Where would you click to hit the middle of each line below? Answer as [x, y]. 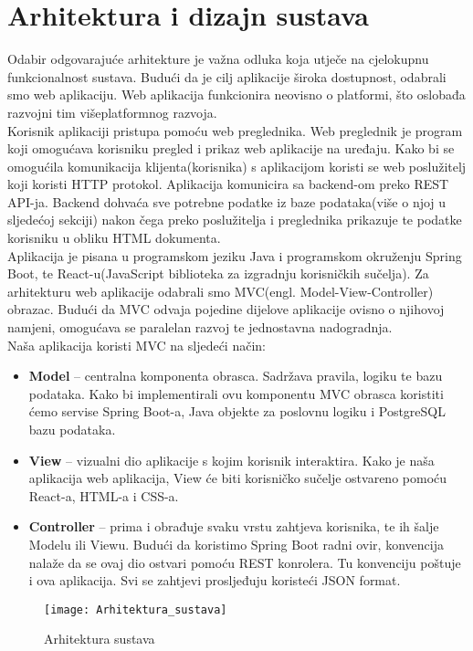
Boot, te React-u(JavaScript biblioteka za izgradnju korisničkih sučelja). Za [218, 273]
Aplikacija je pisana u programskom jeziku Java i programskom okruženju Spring [235, 255]
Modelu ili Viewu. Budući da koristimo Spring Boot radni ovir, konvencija [236, 544]
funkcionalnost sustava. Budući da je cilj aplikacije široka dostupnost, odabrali [227, 76]
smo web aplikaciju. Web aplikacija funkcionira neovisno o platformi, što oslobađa [236, 94]
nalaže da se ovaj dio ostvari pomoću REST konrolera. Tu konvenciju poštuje [245, 562]
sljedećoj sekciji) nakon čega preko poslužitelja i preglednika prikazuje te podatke [235, 220]
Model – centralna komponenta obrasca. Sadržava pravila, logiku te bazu [236, 376]
